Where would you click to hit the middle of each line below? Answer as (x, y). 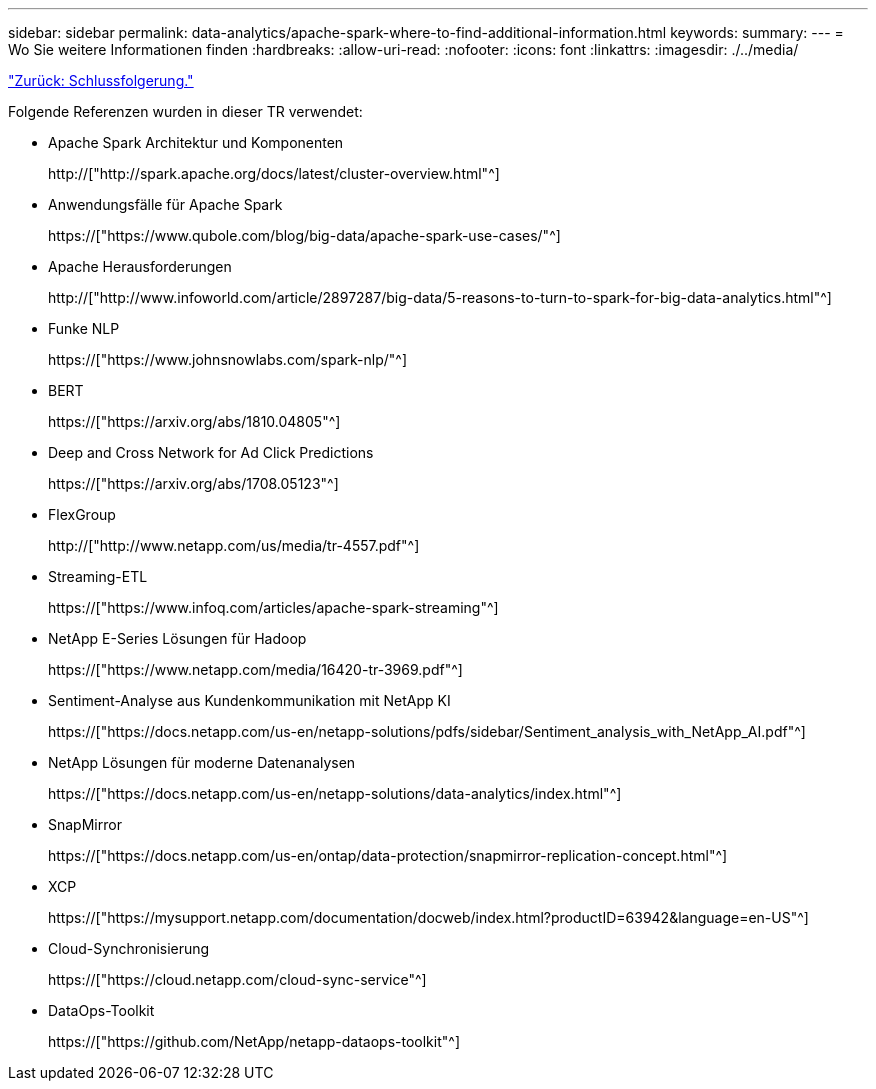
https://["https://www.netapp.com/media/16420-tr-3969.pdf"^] (255, 669)
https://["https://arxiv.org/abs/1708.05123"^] (193, 483)
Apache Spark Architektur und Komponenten (196, 142)
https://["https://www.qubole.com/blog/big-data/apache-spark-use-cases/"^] (304, 235)
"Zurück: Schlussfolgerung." (101, 80)
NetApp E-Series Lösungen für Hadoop (177, 638)
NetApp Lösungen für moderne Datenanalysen (202, 762)
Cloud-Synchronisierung (129, 948)
